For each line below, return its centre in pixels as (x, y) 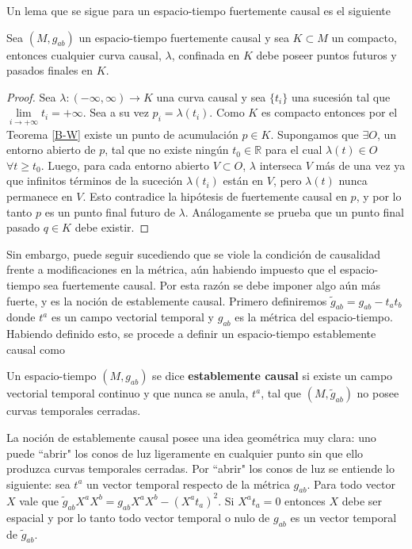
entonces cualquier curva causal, (84, 54)
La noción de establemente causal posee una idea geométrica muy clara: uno (191, 437)
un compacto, (364, 37)
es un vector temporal (343, 517)
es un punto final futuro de (110, 211)
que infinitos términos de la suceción (95, 180)
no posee (378, 393)
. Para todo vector (351, 484)
